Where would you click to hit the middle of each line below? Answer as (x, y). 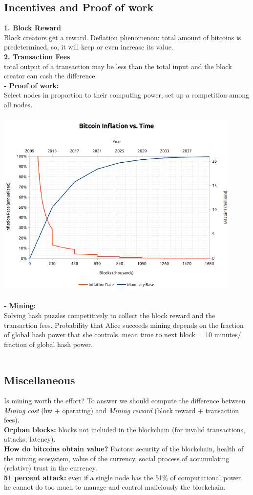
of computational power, (207, 477)
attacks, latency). (30, 439)
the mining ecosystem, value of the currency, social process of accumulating (117, 458)
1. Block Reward (32, 28)
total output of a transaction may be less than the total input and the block (118, 66)
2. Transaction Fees (37, 56)
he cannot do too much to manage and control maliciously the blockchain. (115, 487)
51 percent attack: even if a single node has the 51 (83, 477)
